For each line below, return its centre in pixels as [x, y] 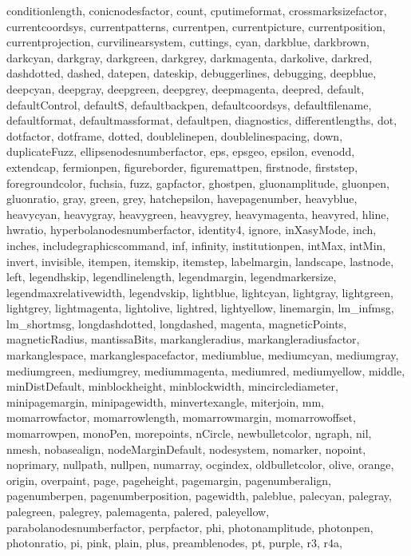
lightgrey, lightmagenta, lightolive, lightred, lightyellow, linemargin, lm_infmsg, [200, 308]
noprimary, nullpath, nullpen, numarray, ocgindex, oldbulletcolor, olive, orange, [200, 465]
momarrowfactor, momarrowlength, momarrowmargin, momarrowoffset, [181, 417]
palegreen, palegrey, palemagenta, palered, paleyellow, [138, 511]
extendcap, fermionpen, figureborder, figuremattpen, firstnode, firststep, [182, 167]
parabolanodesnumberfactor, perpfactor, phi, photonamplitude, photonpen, [190, 527]
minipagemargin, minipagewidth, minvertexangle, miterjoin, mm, [165, 401]
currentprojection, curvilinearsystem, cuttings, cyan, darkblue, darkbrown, [188, 42]
